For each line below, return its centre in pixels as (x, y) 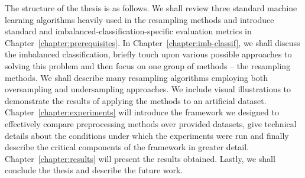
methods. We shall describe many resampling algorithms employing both (137, 77)
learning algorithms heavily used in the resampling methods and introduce (139, 19)
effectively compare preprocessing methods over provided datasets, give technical (151, 123)
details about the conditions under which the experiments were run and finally (147, 135)
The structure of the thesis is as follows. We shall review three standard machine (151, 8)
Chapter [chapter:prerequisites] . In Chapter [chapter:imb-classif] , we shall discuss (152, 42)
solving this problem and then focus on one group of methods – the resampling (148, 65)
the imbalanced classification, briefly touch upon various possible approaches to (148, 54)
